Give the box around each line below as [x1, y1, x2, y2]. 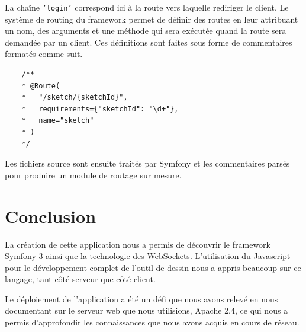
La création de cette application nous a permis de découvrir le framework [5, 238, 270, 250]
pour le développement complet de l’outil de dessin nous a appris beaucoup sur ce [5, 261, 301, 273]
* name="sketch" [21, 116, 94, 125]
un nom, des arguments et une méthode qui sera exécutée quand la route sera [5, 24, 286, 37]
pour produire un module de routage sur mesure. [5, 168, 182, 181]
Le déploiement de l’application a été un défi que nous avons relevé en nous [5, 292, 278, 305]
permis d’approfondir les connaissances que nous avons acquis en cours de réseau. [5, 316, 299, 328]
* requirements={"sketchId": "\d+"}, [21, 104, 179, 113]
